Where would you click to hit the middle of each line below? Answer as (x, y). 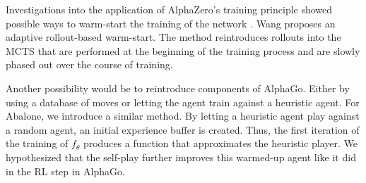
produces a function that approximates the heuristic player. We (220, 143)
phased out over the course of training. (89, 64)
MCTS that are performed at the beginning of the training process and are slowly (183, 50)
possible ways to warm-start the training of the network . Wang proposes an (171, 23)
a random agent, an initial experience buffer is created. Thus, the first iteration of (183, 129)
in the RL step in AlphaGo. (65, 171)
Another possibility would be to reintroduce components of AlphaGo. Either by (178, 88)
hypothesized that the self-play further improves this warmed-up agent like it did (181, 157)
